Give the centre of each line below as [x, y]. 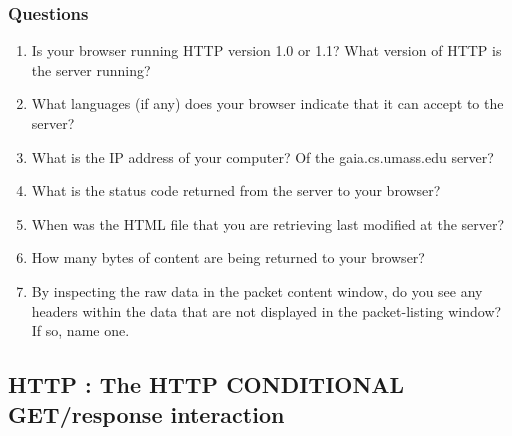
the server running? [91, 69]
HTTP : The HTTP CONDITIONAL [206, 384]
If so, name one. [80, 330]
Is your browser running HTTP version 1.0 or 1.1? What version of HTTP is [266, 50]
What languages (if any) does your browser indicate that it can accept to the [267, 103]
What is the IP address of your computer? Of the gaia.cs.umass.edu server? [262, 156]
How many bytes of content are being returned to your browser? [228, 257]
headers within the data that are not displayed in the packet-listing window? [266, 310]
